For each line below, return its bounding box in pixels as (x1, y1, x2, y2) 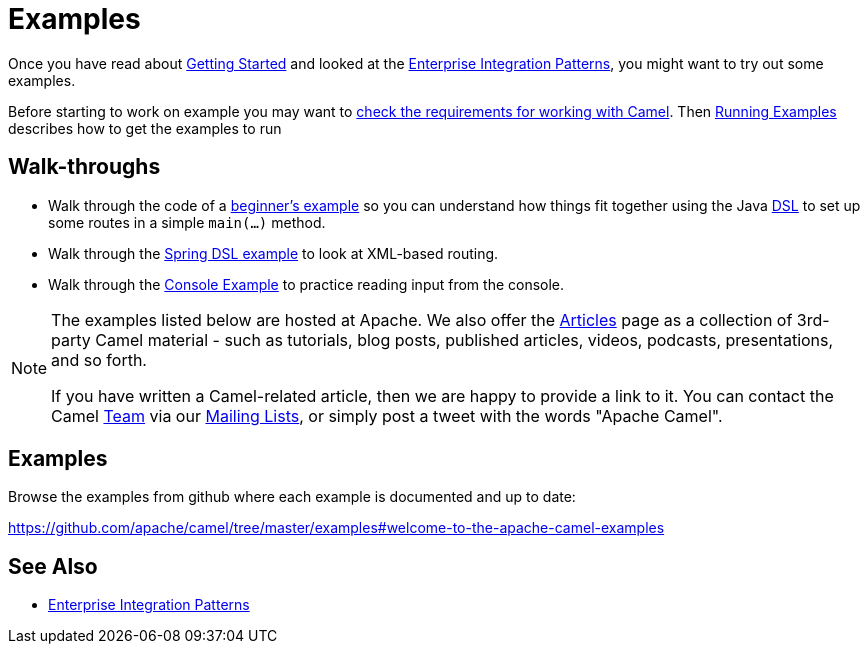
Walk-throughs (8, 154, 161, 180)
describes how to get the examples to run (8, 119, 282, 137)
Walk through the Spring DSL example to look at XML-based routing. (48, 244, 499, 262)
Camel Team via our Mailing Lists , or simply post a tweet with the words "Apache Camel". (51, 405, 723, 426)
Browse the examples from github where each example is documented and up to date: (8, 488, 576, 506)
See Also (8, 553, 98, 579)
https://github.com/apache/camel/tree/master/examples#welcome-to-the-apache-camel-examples (8, 519, 665, 537)
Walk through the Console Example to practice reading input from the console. (48, 275, 565, 293)
